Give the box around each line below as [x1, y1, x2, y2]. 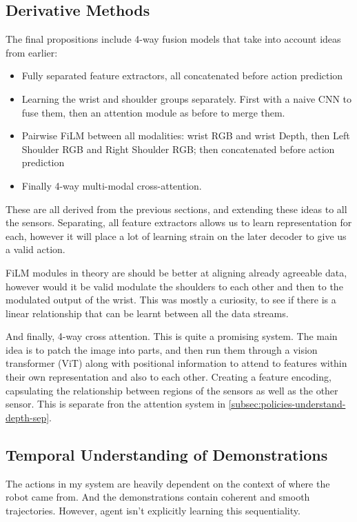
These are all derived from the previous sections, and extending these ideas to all [6, 201, 347, 216]
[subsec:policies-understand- [228, 396, 346, 411]
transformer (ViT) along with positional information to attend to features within [6, 356, 347, 370]
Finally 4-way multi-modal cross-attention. [21, 178, 202, 192]
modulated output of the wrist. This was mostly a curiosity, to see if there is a [6, 292, 336, 307]
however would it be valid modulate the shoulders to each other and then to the [6, 279, 343, 293]
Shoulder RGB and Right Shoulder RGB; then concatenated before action [21, 141, 335, 156]
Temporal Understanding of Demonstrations [6, 443, 328, 465]
